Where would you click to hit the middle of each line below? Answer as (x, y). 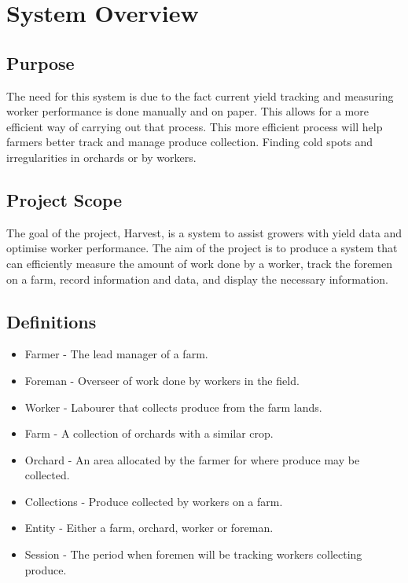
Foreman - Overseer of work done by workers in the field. (162, 380)
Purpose (40, 62)
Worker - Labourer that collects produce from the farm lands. (173, 407)
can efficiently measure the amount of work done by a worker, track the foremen (200, 263)
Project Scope (64, 199)
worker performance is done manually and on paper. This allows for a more (187, 111)
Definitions (51, 321)
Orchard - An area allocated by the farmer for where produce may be (192, 459)
